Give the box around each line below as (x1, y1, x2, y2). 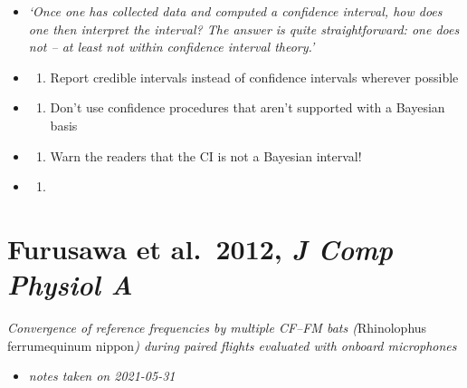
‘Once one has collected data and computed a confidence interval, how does (28, 2, 443, 20)
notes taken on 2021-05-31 (28, 366, 176, 385)
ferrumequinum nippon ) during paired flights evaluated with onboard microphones (7, 335, 457, 354)
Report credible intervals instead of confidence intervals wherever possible (50, 67, 459, 86)
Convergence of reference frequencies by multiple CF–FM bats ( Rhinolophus (7, 318, 427, 337)
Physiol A (7, 266, 133, 304)
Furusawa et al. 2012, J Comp (7, 229, 393, 267)
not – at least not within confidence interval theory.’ (28, 37, 315, 56)
